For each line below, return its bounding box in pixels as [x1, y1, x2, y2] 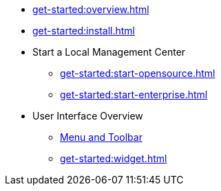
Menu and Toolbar [60, 131, 143, 143]
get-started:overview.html [32, 3, 149, 15]
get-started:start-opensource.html [60, 67, 215, 79]
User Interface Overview [32, 110, 143, 122]
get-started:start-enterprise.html [60, 89, 208, 100]
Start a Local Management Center [32, 46, 186, 58]
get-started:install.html [32, 25, 135, 36]
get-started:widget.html [60, 153, 167, 164]
